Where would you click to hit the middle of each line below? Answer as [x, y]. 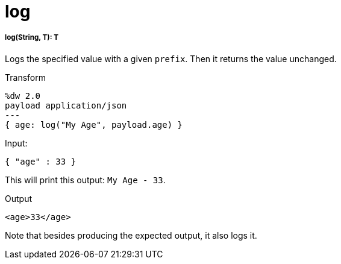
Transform [25, 77]
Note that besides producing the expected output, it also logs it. [131, 235]
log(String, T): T [32, 38]
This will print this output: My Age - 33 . [85, 180]
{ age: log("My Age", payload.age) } [94, 124]
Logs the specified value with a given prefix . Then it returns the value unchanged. [171, 58]
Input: [16, 143]
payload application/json [66, 105]
